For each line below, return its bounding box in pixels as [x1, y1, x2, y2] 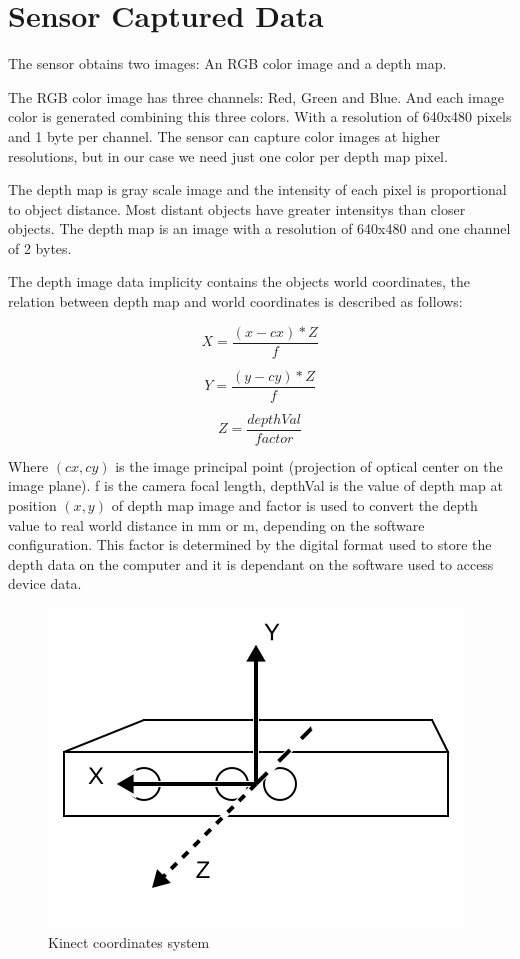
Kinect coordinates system [48, 931, 210, 952]
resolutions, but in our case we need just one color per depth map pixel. [8, 145, 448, 166]
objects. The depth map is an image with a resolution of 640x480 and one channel [8, 218, 511, 239]
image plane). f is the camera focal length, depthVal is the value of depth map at [8, 475, 503, 496]
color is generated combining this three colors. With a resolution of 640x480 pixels [8, 106, 512, 127]
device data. [8, 573, 82, 594]
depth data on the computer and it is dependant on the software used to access [8, 553, 494, 574]
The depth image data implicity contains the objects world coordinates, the [8, 271, 470, 292]
